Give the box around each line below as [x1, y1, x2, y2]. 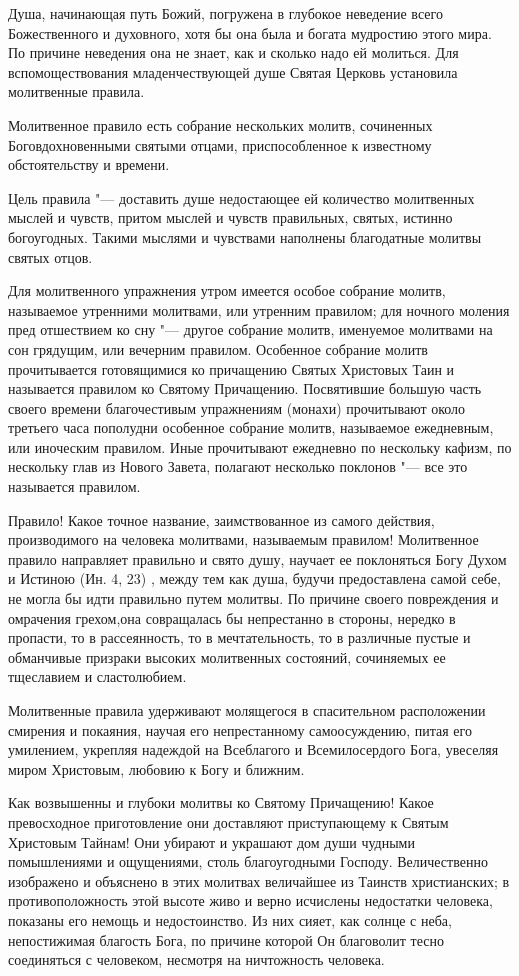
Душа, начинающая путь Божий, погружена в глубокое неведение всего [8, 3, 443, 23]
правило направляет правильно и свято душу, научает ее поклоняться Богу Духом [8, 548, 507, 569]
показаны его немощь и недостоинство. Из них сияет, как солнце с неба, [8, 909, 452, 930]
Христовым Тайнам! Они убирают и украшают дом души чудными [8, 831, 415, 852]
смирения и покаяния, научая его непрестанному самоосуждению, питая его [8, 719, 472, 740]
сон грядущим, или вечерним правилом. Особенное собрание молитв [8, 338, 428, 359]
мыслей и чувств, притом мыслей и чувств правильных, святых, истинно [8, 207, 453, 228]
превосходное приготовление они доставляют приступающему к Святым [8, 811, 449, 832]
